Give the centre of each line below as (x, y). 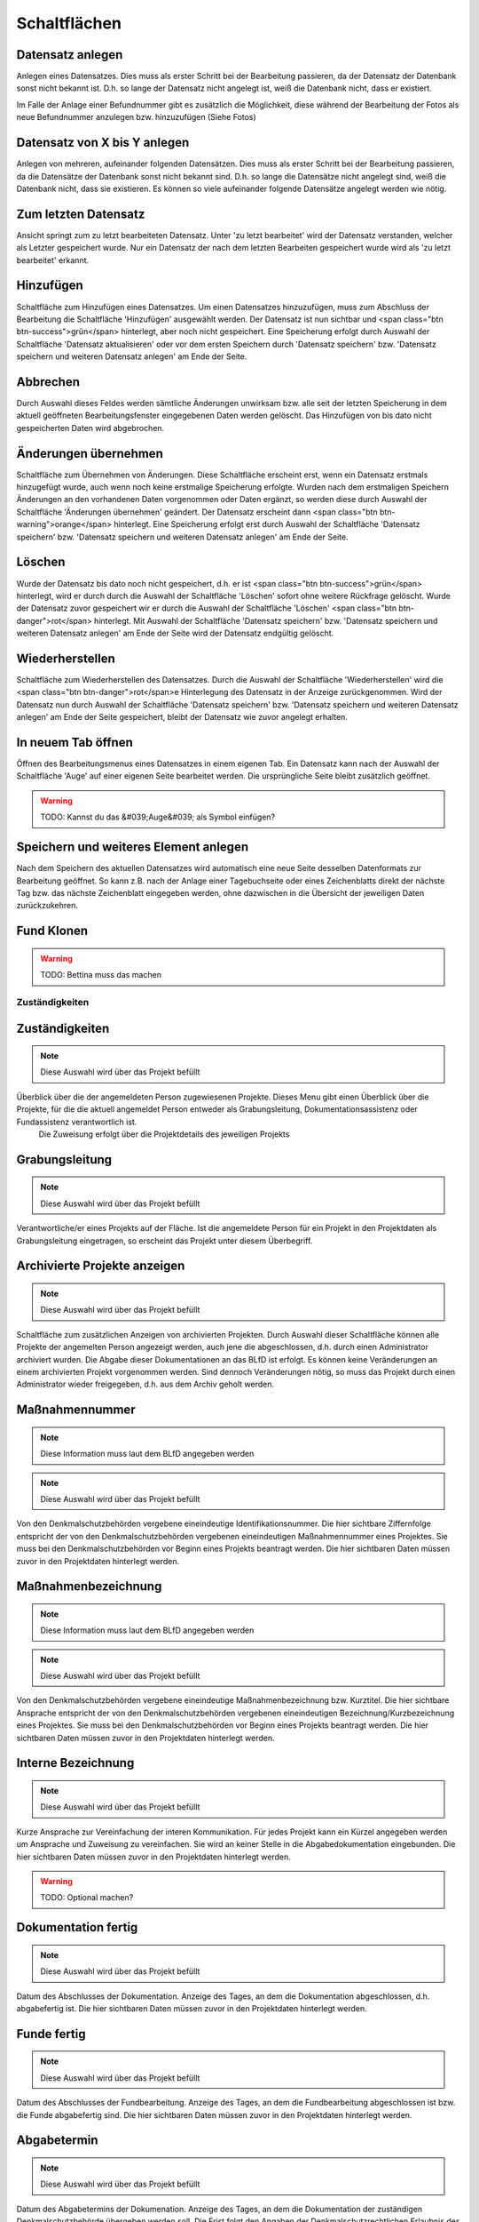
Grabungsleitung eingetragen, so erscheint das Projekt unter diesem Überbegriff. (165, 1241)
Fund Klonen (52, 931)
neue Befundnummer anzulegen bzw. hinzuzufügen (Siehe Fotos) (136, 117)
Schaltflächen (69, 23)
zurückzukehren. (47, 906)
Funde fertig (51, 2034)
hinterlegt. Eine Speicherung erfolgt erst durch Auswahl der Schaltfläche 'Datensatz (267, 524)
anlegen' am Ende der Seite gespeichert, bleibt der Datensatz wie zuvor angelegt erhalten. (182, 717)
